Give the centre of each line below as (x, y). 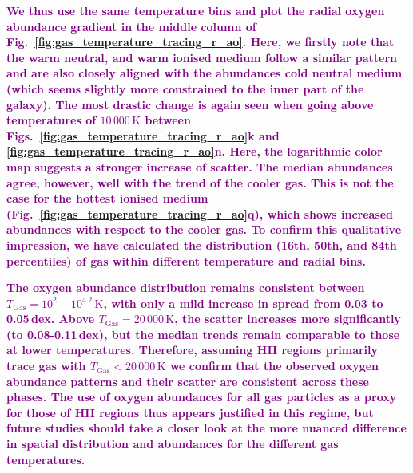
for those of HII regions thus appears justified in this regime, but (190, 412)
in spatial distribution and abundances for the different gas (173, 444)
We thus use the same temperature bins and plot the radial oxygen (196, 10)
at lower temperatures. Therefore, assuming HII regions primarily (193, 350)
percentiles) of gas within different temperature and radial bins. (186, 260)
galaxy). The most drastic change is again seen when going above (190, 104)
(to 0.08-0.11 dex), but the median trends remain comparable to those (203, 334)
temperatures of (52, 120)
